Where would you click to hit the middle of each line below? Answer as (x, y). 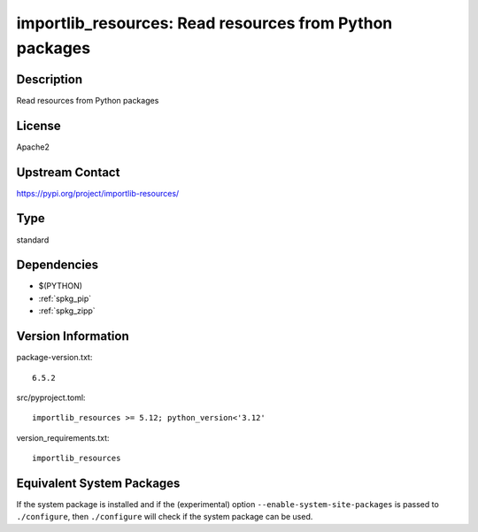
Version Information (73, 336)
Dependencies (58, 265)
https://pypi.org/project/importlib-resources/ (98, 193)
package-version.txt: (54, 358)
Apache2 (33, 147)
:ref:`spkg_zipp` (67, 311)
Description (50, 79)
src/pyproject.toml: (51, 397)
